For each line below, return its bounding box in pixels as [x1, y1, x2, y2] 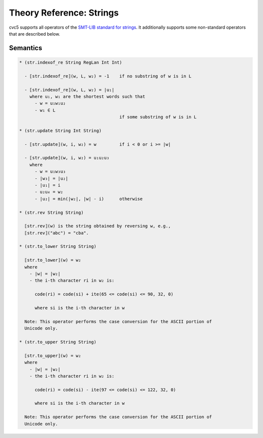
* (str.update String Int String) [19, 128, 102, 133]
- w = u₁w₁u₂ [35, 100, 66, 106]
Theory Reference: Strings [9, 7, 119, 18]
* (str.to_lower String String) [19, 244, 97, 249]
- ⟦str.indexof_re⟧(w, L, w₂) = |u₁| [24, 87, 114, 93]
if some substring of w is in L [119, 114, 197, 120]
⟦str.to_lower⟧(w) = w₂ [24, 257, 81, 263]
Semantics [9, 44, 42, 52]
